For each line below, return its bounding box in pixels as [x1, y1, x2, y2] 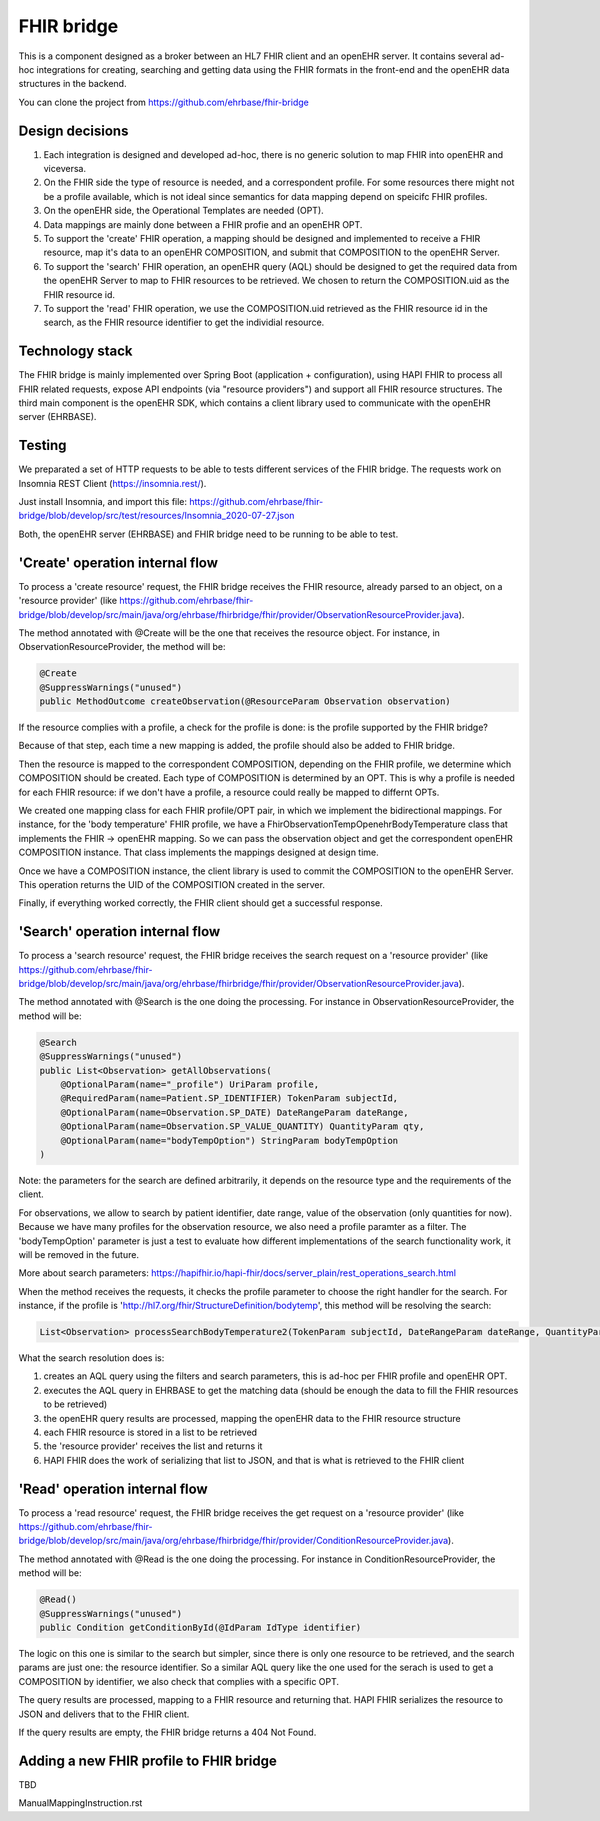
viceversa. [43, 163, 87, 175]
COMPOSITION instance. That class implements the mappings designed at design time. [18, 846, 379, 859]
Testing [18, 437, 67, 454]
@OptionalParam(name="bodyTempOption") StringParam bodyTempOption [60, 1135, 399, 1146]
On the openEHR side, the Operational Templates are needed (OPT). [43, 205, 324, 217]
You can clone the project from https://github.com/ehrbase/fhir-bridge [18, 96, 309, 108]
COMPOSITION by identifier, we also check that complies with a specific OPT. [18, 1675, 340, 1687]
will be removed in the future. [18, 1248, 140, 1260]
